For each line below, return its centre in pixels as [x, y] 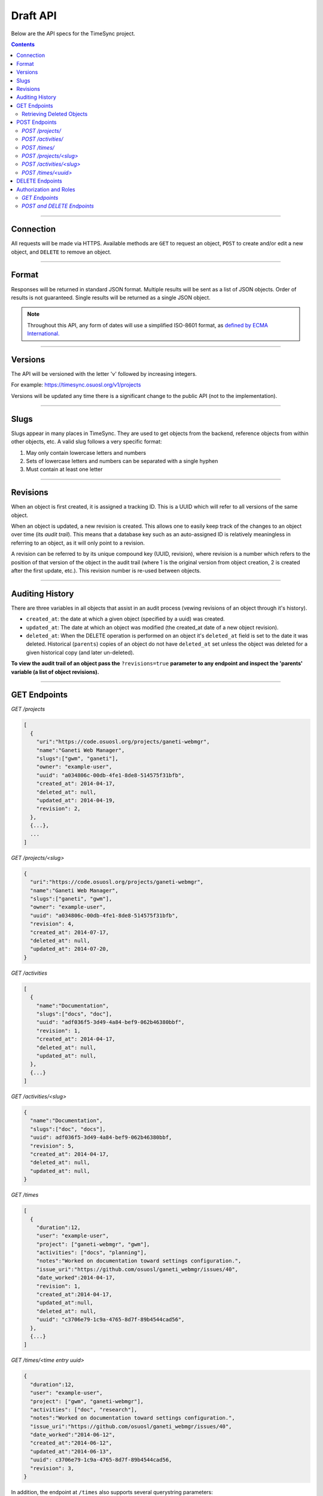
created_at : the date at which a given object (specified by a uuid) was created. [126, 619]
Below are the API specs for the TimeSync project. [73, 34]
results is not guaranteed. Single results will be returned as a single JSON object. [111, 297]
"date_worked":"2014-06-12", [73, 1435]
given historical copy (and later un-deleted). [80, 652]
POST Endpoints [36, 122]
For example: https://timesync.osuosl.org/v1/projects [76, 385]
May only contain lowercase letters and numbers [86, 452]
